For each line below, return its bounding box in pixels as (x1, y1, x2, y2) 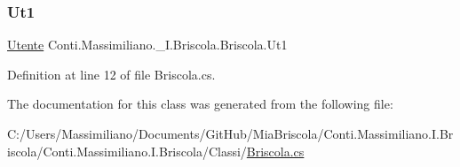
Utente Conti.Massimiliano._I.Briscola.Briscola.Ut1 (7, 35, 288, 54)
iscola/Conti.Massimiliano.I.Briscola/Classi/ (7, 141, 247, 160)
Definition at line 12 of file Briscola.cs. (7, 65, 216, 83)
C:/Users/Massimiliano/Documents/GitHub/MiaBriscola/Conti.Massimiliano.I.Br (7, 125, 454, 142)
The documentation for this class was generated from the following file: (7, 95, 393, 113)
